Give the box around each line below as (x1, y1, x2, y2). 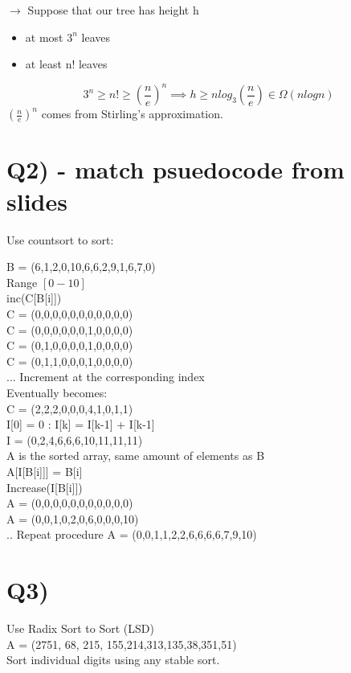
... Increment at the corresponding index (6, 368, 205, 385)
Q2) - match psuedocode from (6, 153, 345, 186)
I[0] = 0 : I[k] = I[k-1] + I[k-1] (6, 416, 155, 433)
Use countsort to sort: (6, 231, 114, 248)
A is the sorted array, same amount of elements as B (6, 447, 265, 464)
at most (25, 28, 63, 45)
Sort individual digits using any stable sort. (6, 651, 220, 668)
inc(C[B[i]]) (6, 289, 62, 306)
